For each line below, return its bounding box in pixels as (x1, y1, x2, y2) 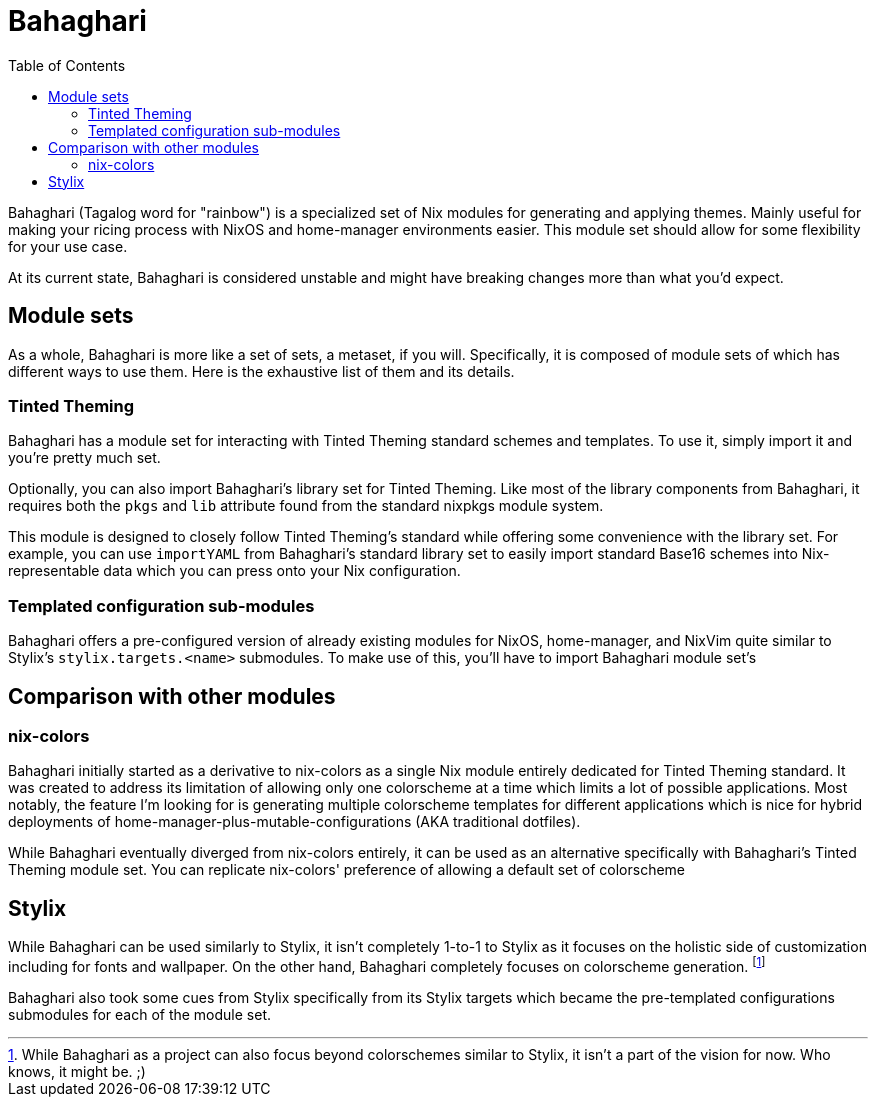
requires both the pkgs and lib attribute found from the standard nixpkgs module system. (8, 497, 604, 515)
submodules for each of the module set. (8, 1005, 272, 1023)
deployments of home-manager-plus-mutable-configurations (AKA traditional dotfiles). (8, 813, 581, 831)
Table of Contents (8, 56, 126, 74)
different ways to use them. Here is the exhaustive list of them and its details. (8, 362, 515, 380)
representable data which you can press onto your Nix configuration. (8, 562, 461, 580)
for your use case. (8, 237, 128, 255)
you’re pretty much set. (8, 449, 161, 467)
